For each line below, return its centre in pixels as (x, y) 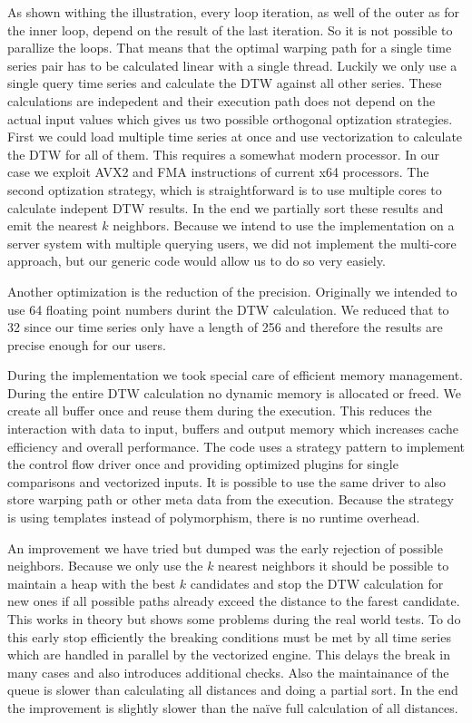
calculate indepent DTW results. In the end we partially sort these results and (226, 207)
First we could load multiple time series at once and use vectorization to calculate (235, 137)
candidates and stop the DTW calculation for (317, 583)
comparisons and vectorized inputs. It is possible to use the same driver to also (227, 481)
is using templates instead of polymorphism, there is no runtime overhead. (214, 518)
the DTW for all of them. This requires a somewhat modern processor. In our (224, 154)
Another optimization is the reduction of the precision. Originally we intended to (232, 291)
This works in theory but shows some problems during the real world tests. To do (234, 619)
